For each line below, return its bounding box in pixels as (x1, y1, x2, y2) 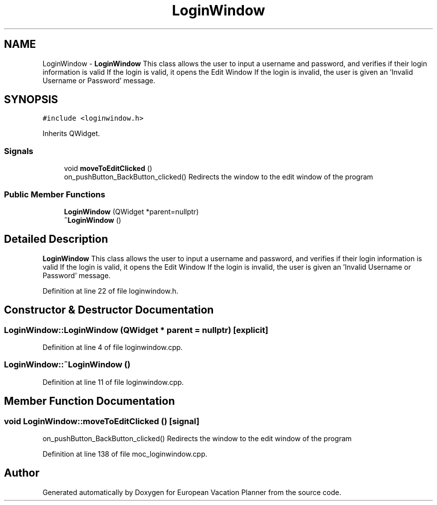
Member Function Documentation (4, 395, 175, 408)
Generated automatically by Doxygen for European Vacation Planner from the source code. (42, 488, 341, 497)
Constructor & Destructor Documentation (4, 304, 214, 317)
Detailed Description (4, 233, 108, 246)
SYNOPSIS (4, 93, 58, 106)
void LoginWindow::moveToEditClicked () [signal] (4, 416, 200, 426)
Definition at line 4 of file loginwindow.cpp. (42, 343, 183, 351)
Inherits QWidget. (42, 129, 100, 138)
